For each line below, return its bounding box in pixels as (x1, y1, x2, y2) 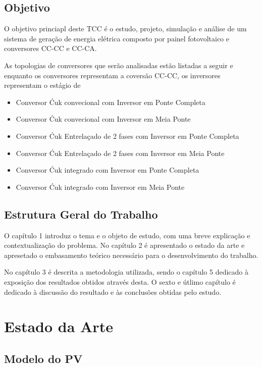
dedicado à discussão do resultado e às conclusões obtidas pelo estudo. (4, 286, 222, 297)
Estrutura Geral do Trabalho (4, 206, 158, 222)
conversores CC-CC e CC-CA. (4, 43, 97, 54)
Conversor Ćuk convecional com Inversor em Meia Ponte (16, 114, 191, 124)
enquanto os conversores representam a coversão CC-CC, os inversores (4, 70, 221, 80)
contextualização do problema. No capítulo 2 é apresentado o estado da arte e (4, 240, 245, 250)
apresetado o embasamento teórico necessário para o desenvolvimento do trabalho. (4, 249, 258, 260)
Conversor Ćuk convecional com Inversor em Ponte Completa (16, 96, 205, 107)
